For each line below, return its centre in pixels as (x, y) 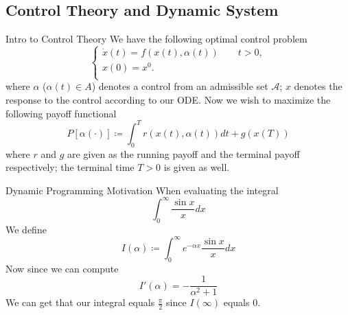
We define (26, 229)
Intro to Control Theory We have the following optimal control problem (156, 39)
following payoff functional (61, 113)
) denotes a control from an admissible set (180, 86)
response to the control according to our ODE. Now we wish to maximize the (168, 100)
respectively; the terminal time (70, 167)
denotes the (318, 86)
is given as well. (197, 167)
